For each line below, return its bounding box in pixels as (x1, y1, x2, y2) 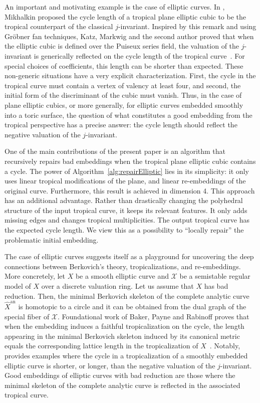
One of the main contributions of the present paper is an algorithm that (5, 146, 226, 156)
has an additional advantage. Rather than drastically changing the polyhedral (5, 195, 243, 206)
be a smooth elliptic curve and (75, 271, 169, 281)
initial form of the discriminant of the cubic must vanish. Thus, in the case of (5, 90, 242, 100)
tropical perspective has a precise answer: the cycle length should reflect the (5, 119, 237, 130)
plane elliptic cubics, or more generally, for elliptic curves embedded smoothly (5, 99, 243, 110)
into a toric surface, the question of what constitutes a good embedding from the (5, 109, 252, 120)
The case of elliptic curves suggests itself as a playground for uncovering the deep (5, 251, 254, 262)
